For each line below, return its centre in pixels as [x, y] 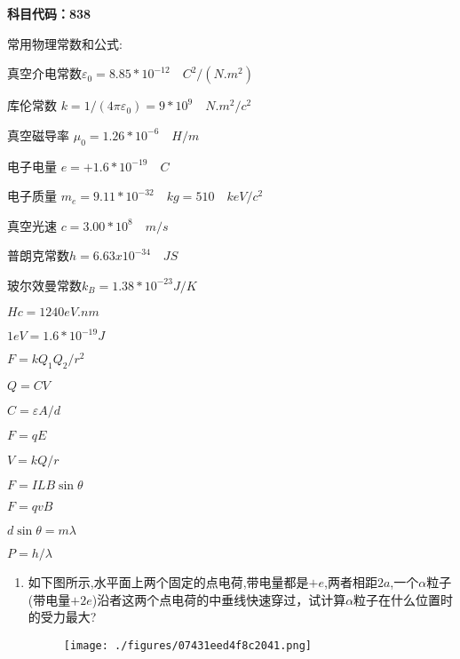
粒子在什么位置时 [404, 599]
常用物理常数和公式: [65, 43]
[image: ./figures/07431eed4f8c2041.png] [187, 645]
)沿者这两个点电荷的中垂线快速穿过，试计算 [219, 599]
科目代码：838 [49, 13]
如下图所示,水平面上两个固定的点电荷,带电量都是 [168, 581]
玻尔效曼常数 [44, 285]
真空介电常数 [44, 73]
